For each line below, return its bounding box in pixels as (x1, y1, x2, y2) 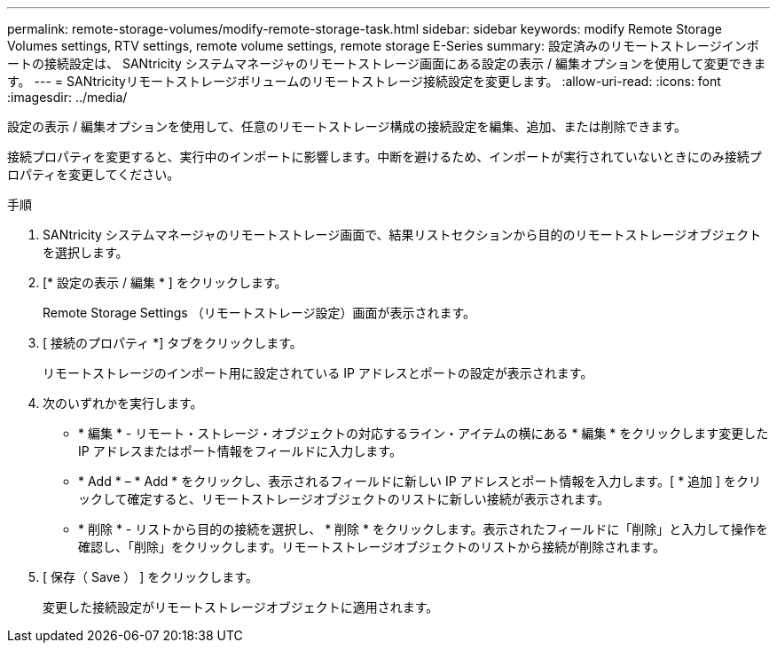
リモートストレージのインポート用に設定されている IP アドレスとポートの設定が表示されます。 (43, 365, 593, 380)
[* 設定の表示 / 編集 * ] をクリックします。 (43, 275, 287, 290)
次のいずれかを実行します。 (43, 395, 203, 411)
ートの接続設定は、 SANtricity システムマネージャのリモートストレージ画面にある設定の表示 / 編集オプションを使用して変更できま (7, 56, 766, 71)
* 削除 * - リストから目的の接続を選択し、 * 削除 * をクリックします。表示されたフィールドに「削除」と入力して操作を (78, 521, 768, 536)
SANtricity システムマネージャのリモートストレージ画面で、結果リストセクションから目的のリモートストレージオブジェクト (43, 227, 762, 242)
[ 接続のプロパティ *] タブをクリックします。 (43, 335, 302, 350)
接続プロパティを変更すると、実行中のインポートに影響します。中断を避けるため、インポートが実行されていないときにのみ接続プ (7, 149, 762, 164)
